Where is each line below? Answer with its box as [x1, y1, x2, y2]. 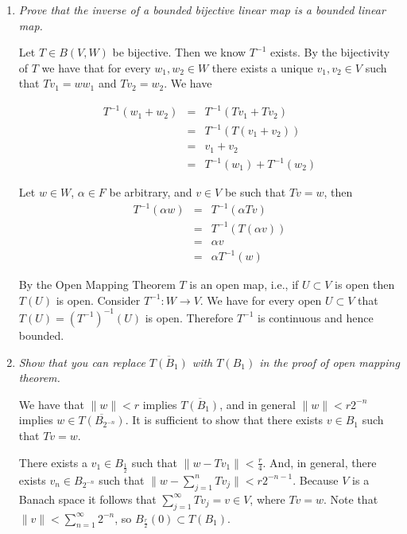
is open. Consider [56, 291, 141, 308]
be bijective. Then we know [112, 44, 246, 60]
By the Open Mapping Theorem [18, 276, 176, 293]
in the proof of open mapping [259, 353, 400, 370]
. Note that [324, 490, 378, 507]
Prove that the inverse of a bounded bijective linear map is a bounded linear [18, 2, 386, 18]
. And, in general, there [262, 454, 377, 470]
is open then [335, 276, 395, 293]
